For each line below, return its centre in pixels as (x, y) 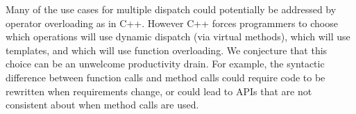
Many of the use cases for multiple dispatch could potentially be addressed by (171, 9)
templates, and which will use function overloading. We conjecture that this (167, 50)
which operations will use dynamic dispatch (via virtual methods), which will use (178, 36)
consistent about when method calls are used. (102, 105)
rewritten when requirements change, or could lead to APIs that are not (159, 91)
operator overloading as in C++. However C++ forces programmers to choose (172, 23)
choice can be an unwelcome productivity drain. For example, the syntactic (165, 64)
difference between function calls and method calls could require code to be (166, 77)
